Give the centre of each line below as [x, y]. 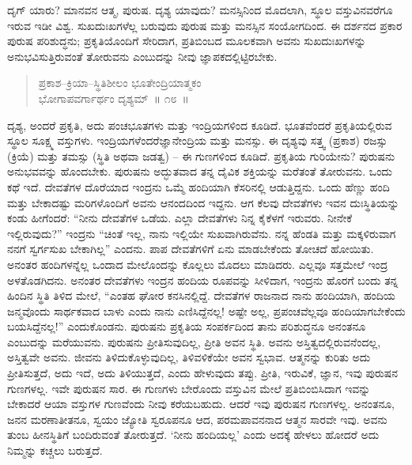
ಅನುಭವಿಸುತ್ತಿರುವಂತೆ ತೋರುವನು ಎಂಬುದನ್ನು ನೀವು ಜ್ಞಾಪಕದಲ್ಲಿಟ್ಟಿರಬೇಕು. [142, 56]
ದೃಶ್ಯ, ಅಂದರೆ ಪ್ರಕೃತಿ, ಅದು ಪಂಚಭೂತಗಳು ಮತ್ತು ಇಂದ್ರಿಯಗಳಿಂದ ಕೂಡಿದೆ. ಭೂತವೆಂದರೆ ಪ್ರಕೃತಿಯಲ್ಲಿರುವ [200, 125]
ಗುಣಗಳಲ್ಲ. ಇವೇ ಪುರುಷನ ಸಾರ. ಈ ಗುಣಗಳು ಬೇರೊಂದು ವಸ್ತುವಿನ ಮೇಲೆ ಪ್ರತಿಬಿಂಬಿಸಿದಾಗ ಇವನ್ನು [189, 388]
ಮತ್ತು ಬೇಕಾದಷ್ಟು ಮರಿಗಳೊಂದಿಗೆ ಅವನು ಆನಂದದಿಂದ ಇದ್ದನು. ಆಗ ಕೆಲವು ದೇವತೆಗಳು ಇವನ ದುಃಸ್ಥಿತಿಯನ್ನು [203, 202]
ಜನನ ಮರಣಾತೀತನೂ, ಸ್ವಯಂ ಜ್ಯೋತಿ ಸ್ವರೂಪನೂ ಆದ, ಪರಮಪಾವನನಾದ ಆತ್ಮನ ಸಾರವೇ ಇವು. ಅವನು [197, 419]
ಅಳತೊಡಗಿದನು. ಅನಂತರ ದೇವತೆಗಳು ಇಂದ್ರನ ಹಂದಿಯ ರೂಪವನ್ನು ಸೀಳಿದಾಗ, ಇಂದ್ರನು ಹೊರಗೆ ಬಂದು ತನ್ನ [203, 280]
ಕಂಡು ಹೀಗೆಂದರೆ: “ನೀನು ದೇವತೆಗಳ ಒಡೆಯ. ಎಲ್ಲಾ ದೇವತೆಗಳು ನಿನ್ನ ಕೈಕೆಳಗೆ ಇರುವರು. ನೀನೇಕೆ [180, 218]
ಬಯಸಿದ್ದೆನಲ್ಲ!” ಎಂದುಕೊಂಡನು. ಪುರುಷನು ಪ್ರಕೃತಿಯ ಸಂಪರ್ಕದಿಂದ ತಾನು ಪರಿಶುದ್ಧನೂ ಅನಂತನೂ [187, 326]
